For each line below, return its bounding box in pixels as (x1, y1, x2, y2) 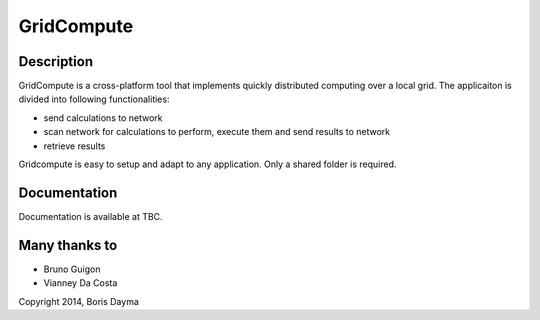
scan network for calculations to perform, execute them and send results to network (43, 126, 391, 138)
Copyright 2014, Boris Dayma (18, 295, 140, 307)
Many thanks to (18, 236, 118, 254)
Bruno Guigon (43, 263, 101, 275)
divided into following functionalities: (18, 93, 170, 105)
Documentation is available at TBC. (18, 210, 164, 222)
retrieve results (43, 140, 106, 152)
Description (18, 53, 94, 70)
